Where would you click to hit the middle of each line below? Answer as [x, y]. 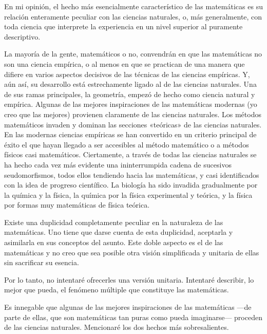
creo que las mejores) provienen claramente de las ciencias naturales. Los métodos [133, 114]
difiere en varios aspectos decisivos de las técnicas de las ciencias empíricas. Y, [127, 74]
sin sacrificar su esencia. [42, 262]
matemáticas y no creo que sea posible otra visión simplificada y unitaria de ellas [132, 252]
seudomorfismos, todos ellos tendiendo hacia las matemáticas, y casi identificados [132, 174]
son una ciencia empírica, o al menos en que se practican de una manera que [125, 63]
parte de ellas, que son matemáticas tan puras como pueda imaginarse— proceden [133, 317]
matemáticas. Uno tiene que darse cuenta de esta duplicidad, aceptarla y [119, 232]
